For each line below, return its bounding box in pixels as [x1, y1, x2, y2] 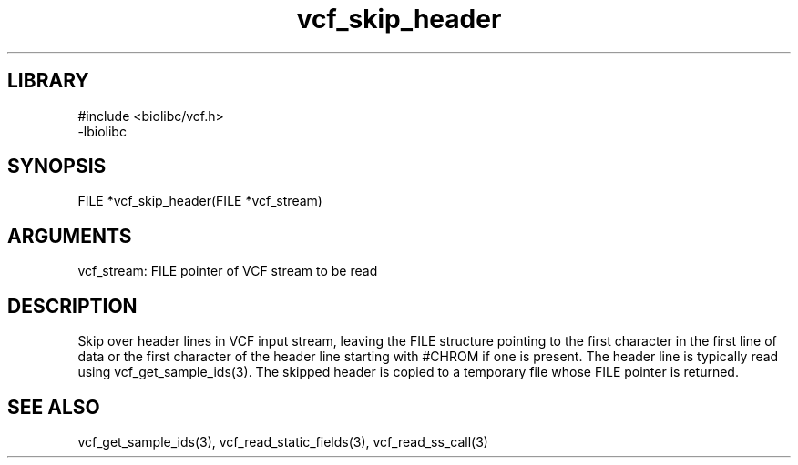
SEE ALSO [7, 395, 100, 419]
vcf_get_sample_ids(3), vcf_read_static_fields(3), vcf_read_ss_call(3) [77, 433, 488, 450]
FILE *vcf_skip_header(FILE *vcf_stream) [77, 193, 322, 209]
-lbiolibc [77, 123, 127, 139]
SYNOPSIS [7, 155, 107, 178]
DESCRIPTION [7, 294, 138, 318]
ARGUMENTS [7, 224, 132, 248]
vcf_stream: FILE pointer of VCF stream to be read [77, 263, 378, 279]
